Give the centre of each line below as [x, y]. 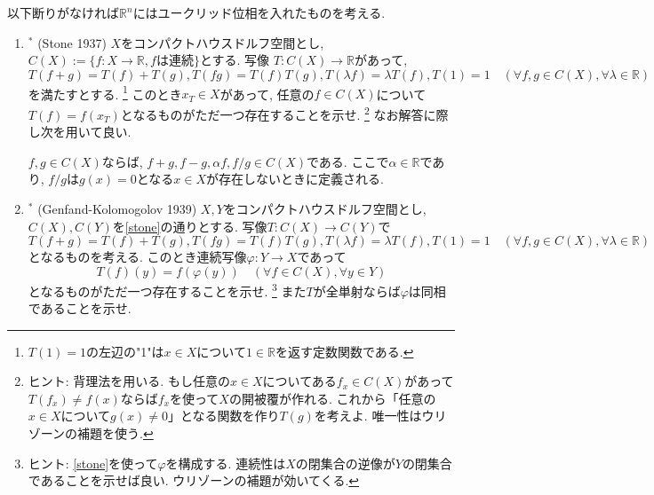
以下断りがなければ [63, 12]
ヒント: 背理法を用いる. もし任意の [129, 381]
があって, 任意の [267, 94]
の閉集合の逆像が [345, 463]
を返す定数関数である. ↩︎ [344, 351]
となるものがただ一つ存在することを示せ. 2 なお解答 [272, 113]
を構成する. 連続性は [226, 463]
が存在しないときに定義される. [295, 179]
